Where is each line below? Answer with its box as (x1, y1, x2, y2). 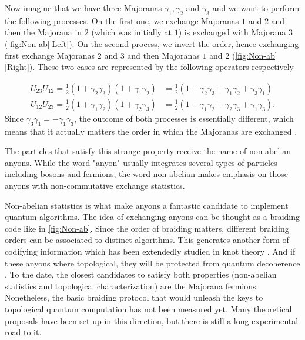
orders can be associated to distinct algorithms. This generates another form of (5, 234, 289, 246)
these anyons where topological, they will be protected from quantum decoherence (5, 256, 300, 269)
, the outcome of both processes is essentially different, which (73, 112, 294, 124)
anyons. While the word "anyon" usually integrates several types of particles (5, 156, 277, 168)
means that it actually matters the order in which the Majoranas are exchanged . (5, 125, 297, 137)
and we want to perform (212, 2, 300, 14)
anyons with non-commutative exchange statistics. (5, 179, 185, 191)
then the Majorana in (5, 26, 82, 38)
